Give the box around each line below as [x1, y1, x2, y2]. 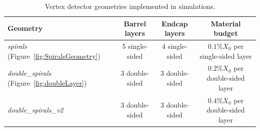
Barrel [123, 18, 146, 28]
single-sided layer [199, 50, 252, 61]
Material [210, 18, 241, 28]
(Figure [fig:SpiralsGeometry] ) [7, 50, 100, 61]
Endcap [161, 18, 188, 28]
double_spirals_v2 [7, 105, 63, 115]
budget [213, 28, 238, 38]
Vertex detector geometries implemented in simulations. [44, 1, 215, 11]
